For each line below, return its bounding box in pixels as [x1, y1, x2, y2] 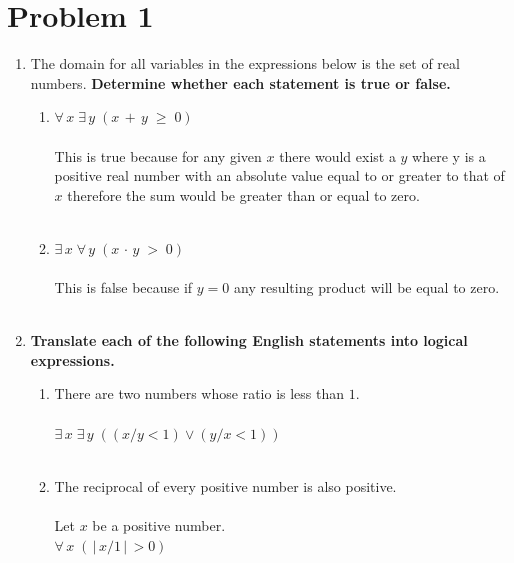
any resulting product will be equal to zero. [234, 277, 500, 298]
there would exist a [279, 145, 396, 166]
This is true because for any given [54, 145, 262, 166]
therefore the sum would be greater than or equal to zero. [67, 184, 420, 205]
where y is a [412, 145, 486, 166]
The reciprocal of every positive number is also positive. [54, 475, 397, 496]
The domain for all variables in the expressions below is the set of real [30, 53, 460, 74]
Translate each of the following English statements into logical [30, 330, 468, 351]
